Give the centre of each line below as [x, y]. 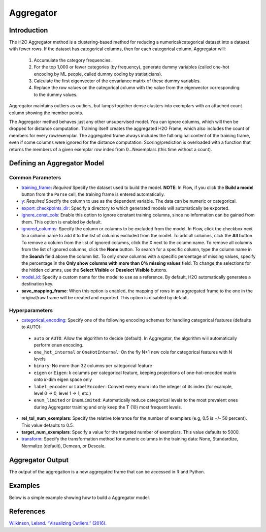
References [27, 512]
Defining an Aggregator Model [57, 163]
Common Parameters [35, 178]
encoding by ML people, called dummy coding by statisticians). [98, 74]
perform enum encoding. [59, 345]
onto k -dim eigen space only [63, 379]
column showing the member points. [46, 113]
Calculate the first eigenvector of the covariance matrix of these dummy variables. [117, 81]
